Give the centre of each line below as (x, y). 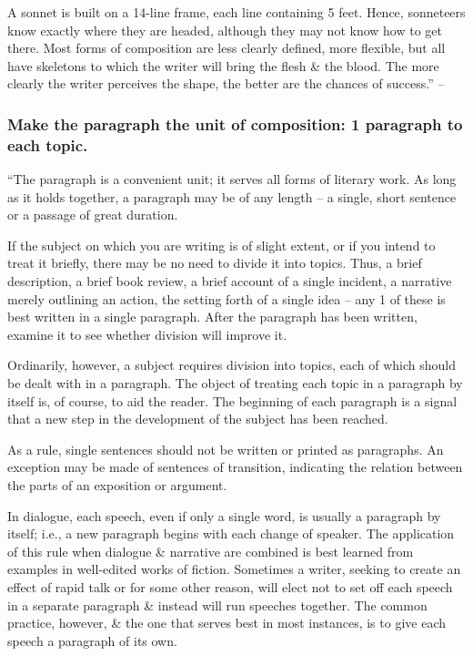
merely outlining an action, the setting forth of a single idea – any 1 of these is (226, 298)
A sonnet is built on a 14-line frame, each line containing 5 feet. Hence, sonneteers (236, 12)
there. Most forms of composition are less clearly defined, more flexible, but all (226, 48)
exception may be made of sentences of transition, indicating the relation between (235, 467)
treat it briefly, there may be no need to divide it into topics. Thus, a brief (215, 263)
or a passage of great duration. (93, 215)
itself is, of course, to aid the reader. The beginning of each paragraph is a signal (232, 400)
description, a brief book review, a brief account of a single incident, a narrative (230, 281)
